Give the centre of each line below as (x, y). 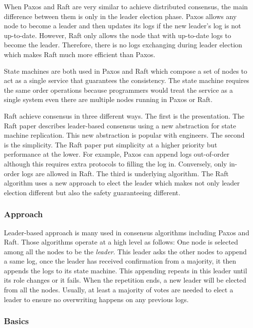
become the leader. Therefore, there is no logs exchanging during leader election (123, 45)
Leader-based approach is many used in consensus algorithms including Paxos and (127, 232)
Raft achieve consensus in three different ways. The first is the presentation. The (124, 115)
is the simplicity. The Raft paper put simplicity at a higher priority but (111, 144)
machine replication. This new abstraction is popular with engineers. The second (124, 135)
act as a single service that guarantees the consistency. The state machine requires (127, 80)
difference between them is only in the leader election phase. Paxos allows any (120, 16)
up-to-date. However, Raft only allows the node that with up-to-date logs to (117, 35)
